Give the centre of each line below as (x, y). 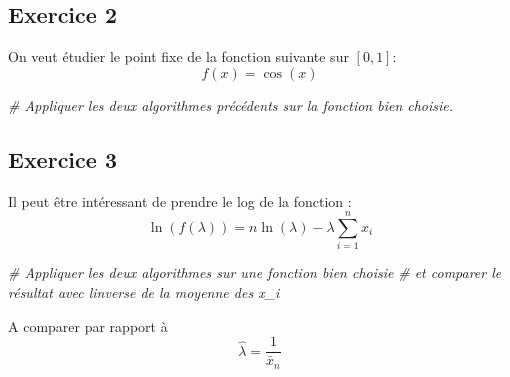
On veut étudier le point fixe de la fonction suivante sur (178, 56)
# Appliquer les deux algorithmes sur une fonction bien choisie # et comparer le (255, 272)
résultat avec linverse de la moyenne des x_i (144, 291)
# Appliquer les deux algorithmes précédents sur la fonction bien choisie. (231, 104)
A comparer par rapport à (88, 325)
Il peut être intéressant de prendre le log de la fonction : (180, 200)
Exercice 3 (62, 158)
